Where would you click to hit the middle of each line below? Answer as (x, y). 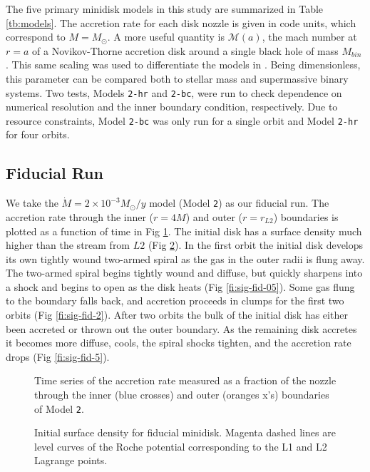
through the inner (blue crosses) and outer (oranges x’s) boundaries (182, 395)
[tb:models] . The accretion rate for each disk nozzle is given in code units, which (181, 22)
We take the (32, 203)
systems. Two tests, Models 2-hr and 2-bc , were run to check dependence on (174, 92)
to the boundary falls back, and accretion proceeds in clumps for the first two (175, 301)
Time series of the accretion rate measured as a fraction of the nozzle (185, 380)
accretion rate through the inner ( (80, 216)
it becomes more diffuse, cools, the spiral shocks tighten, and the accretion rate (179, 343)
